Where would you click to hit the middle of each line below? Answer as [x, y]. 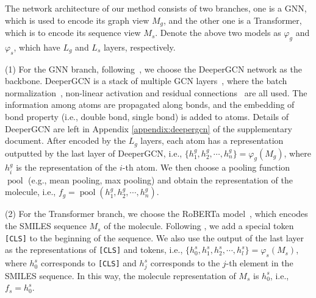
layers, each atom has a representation [212, 140]
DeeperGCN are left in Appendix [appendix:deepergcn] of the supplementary [149, 128]
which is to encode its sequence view [73, 33]
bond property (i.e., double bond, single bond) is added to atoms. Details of [147, 117]
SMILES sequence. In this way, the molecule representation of [120, 275]
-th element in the [260, 263]
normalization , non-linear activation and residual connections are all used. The [156, 92]
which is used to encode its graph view [77, 20]
